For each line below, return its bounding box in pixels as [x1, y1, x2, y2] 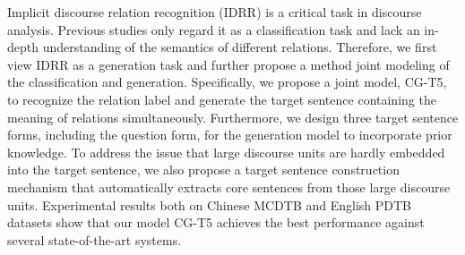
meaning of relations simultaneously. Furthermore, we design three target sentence [7, 107, 459, 126]
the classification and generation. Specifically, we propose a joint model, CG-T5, [7, 72, 447, 91]
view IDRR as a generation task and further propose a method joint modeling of [7, 55, 450, 73]
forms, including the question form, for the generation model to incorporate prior [7, 125, 452, 144]
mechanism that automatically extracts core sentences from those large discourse [7, 177, 451, 196]
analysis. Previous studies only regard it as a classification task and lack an [7, 20, 420, 38]
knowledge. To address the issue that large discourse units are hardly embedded [7, 142, 445, 161]
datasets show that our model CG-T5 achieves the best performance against [7, 213, 425, 232]
